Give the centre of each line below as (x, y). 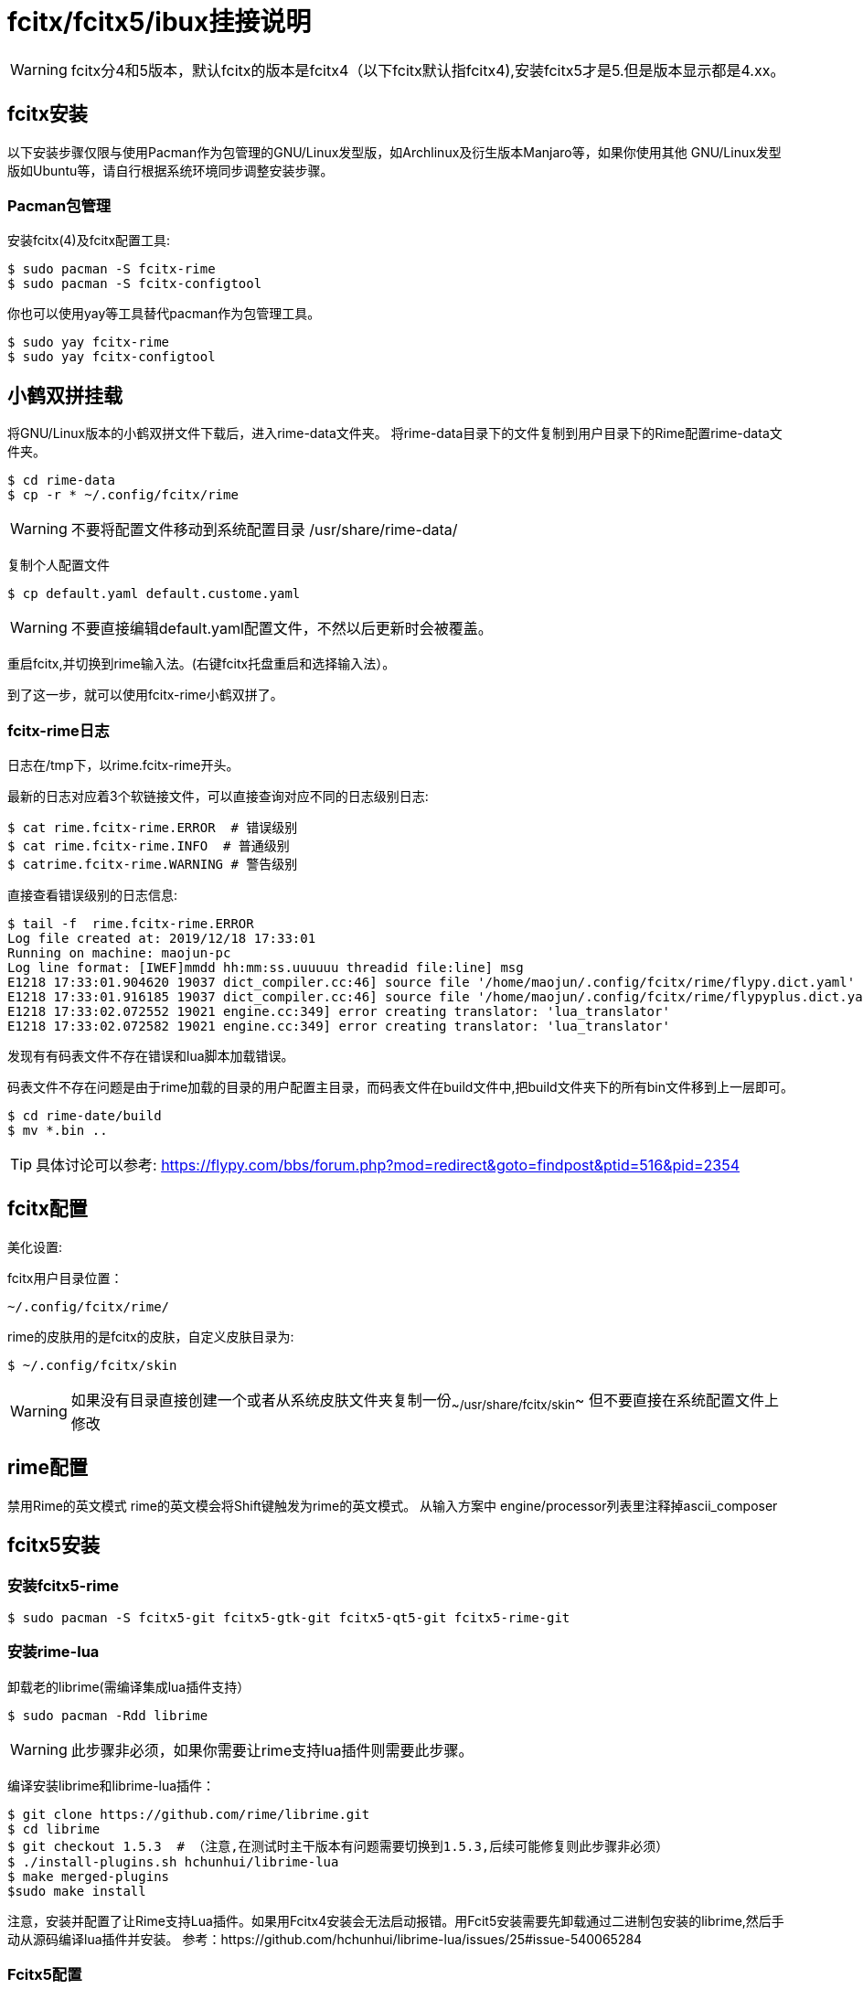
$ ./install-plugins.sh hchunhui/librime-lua (173, 1861)
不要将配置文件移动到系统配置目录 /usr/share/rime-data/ (264, 530)
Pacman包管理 (59, 205)
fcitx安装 (48, 114)
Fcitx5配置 (45, 1975)
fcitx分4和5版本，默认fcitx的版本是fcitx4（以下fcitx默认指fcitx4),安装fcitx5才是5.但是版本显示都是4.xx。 (428, 70)
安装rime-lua (53, 1652)
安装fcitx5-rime (64, 1585)
